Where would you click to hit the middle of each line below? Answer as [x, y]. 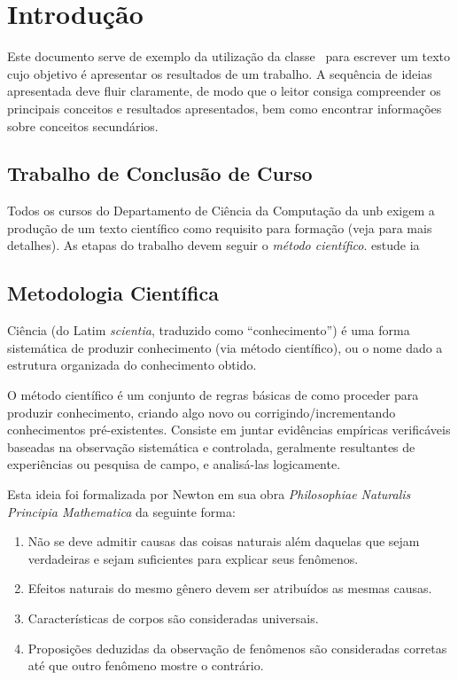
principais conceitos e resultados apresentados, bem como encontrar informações [225, 108]
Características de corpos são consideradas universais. [173, 618]
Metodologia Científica [113, 293]
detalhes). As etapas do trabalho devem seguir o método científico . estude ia [213, 245]
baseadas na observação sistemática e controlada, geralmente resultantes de [211, 446]
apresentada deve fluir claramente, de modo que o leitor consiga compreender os [224, 91]
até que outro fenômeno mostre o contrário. [146, 665]
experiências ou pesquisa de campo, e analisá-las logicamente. [174, 464]
